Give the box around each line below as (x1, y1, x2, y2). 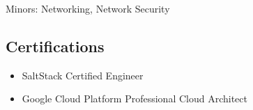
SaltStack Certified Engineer (22, 68, 144, 82)
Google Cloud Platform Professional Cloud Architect (22, 91, 247, 106)
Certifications (6, 35, 105, 56)
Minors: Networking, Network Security (6, 1, 170, 15)
